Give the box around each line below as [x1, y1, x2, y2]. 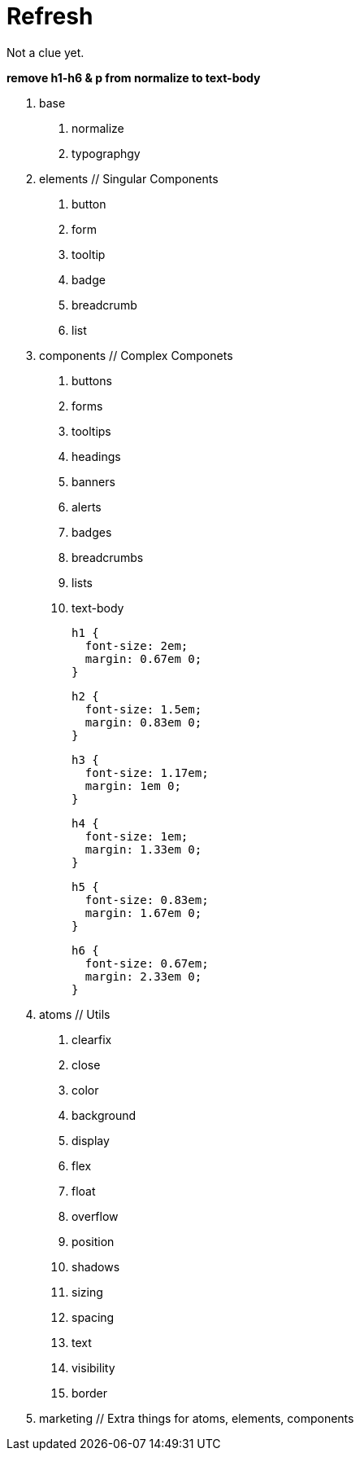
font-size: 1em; [85, 829, 189, 843]
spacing [72, 1310, 115, 1324]
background [72, 1108, 137, 1122]
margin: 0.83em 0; [85, 715, 202, 729]
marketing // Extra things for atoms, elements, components [39, 1411, 354, 1425]
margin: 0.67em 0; [85, 652, 202, 665]
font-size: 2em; [85, 639, 189, 652]
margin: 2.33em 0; [85, 969, 202, 983]
